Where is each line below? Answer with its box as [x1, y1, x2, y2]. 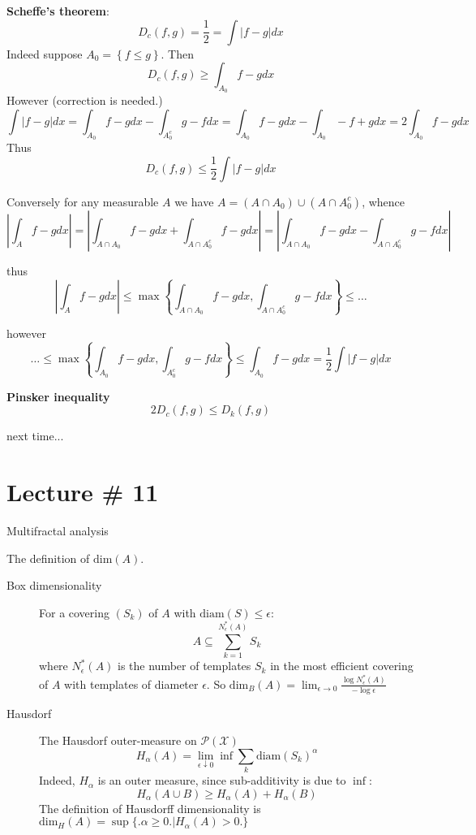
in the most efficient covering [270, 657, 414, 674]
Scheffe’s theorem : [6, 2, 109, 19]
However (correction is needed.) [6, 92, 163, 109]
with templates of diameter [64, 675, 199, 692]
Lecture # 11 [6, 475, 159, 508]
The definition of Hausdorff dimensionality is [39, 799, 261, 816]
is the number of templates [118, 657, 251, 674]
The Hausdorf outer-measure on [39, 732, 197, 749]
